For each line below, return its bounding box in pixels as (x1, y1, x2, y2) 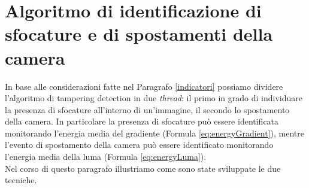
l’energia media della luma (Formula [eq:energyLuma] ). (5, 150, 207, 163)
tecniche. (5, 174, 37, 186)
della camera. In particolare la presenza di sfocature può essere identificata (5, 115, 279, 128)
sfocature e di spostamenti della (5, 22, 273, 46)
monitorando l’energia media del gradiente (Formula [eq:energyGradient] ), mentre (5, 126, 304, 139)
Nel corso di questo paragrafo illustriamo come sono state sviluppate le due (5, 162, 281, 174)
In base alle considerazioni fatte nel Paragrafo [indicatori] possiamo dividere (5, 80, 283, 92)
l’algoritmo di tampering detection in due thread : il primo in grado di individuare (5, 92, 302, 104)
